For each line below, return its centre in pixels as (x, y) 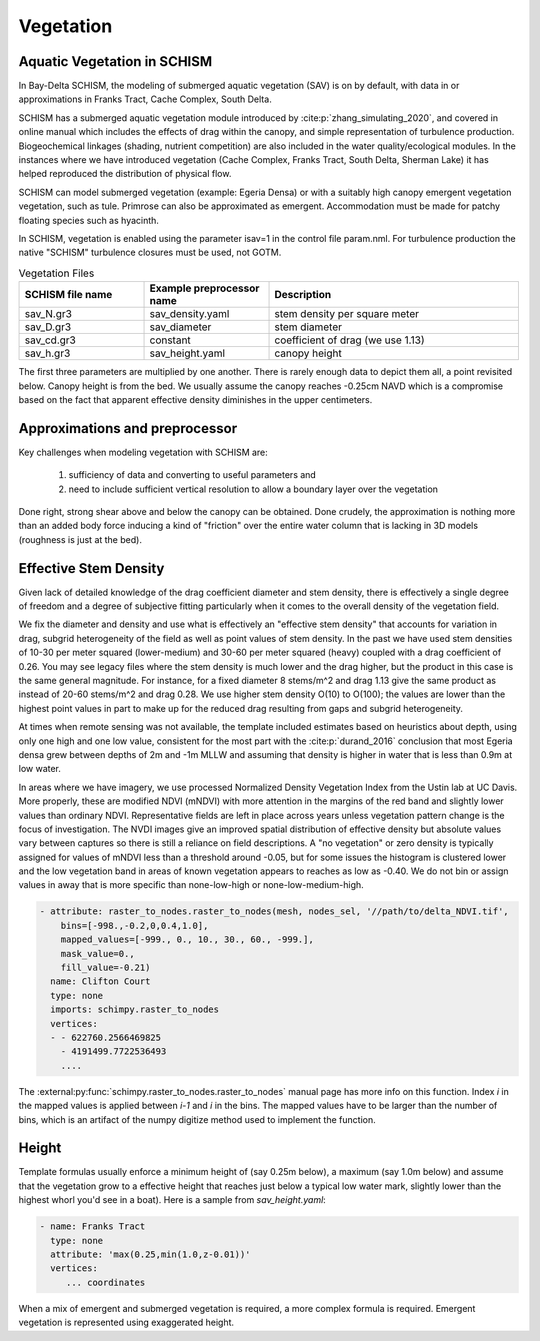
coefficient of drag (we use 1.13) (349, 340)
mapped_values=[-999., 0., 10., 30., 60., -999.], (187, 939)
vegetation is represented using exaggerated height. (126, 1322)
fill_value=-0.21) (105, 968)
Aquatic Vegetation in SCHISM (115, 61)
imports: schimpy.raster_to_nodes (135, 1009)
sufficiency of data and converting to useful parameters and (192, 475)
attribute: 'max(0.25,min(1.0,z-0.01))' (150, 1254)
